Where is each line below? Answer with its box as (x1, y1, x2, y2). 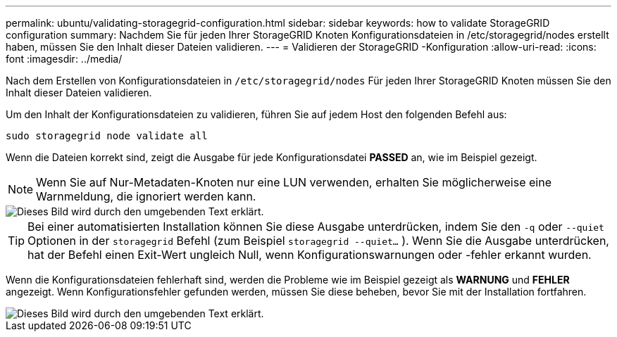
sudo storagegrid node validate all (6, 130, 208, 141)
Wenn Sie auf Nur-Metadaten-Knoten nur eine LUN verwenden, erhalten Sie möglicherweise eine (36, 175, 551, 189)
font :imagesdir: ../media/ (6, 53, 123, 65)
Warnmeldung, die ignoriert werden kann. (36, 189, 256, 203)
